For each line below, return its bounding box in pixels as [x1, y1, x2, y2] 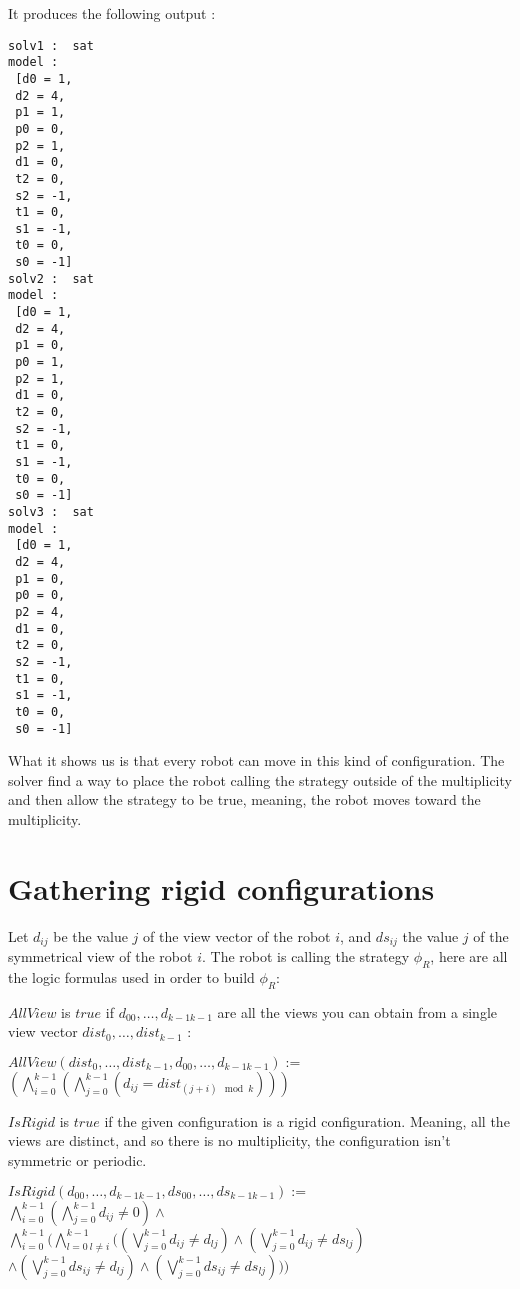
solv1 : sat [8, 38, 94, 53]
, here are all [430, 946, 508, 967]
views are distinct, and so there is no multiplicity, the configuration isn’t [8, 1130, 451, 1151]
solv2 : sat [8, 271, 94, 286]
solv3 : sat [8, 504, 94, 519]
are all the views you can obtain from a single [217, 1001, 497, 1022]
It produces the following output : [8, 3, 216, 23]
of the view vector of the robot [143, 925, 331, 946]
